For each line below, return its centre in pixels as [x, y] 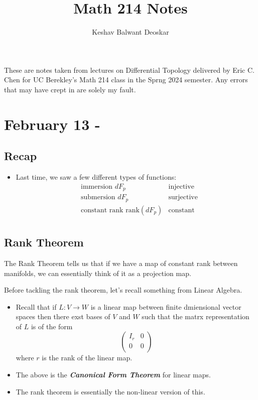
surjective [183, 197]
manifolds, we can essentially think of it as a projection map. [98, 273]
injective [181, 186]
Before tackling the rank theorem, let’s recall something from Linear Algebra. [123, 290]
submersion [98, 197]
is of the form [52, 326]
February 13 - [52, 124]
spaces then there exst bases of [63, 316]
